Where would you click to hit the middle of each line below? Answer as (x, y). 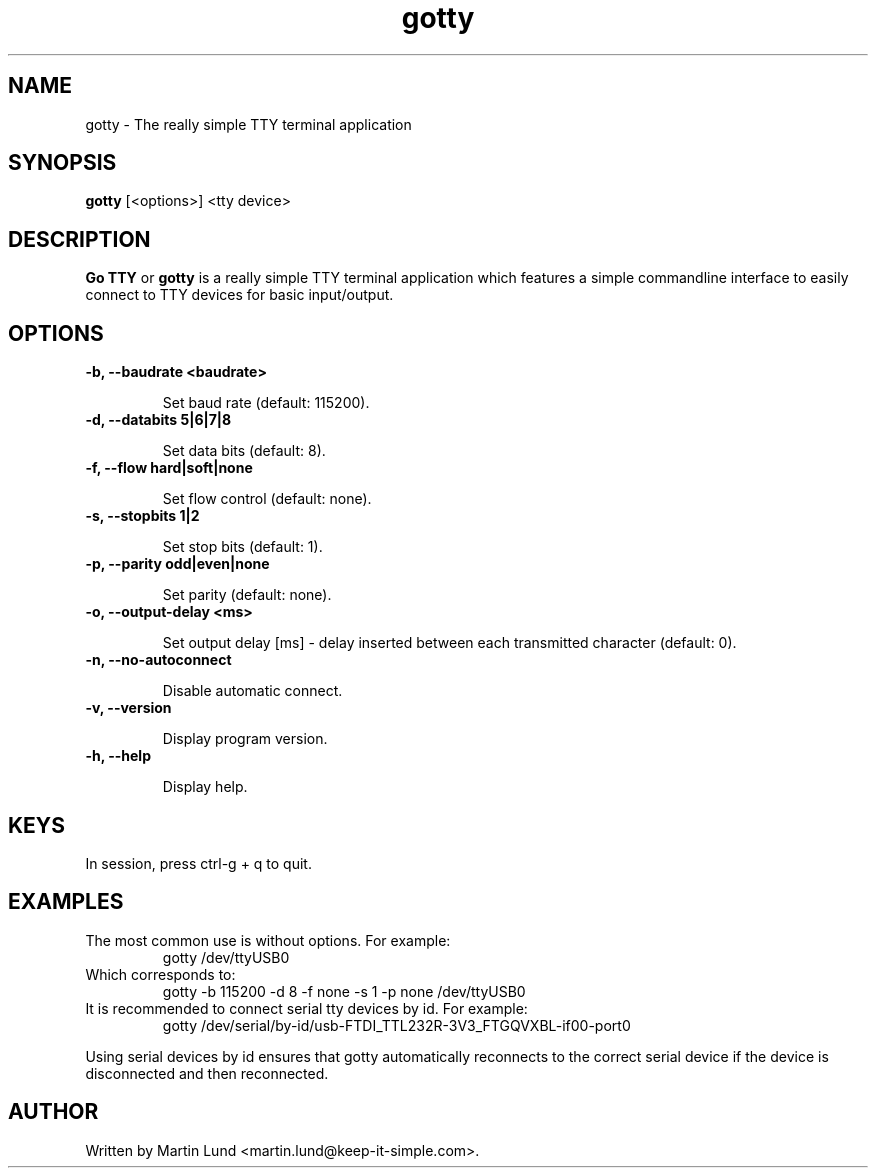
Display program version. (245, 739)
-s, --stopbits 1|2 (142, 516)
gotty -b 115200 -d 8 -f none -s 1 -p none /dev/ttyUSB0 (344, 991)
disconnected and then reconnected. (207, 1073)
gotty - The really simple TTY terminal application (248, 124)
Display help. (205, 787)
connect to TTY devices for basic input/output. (239, 295)
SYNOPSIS (62, 163)
